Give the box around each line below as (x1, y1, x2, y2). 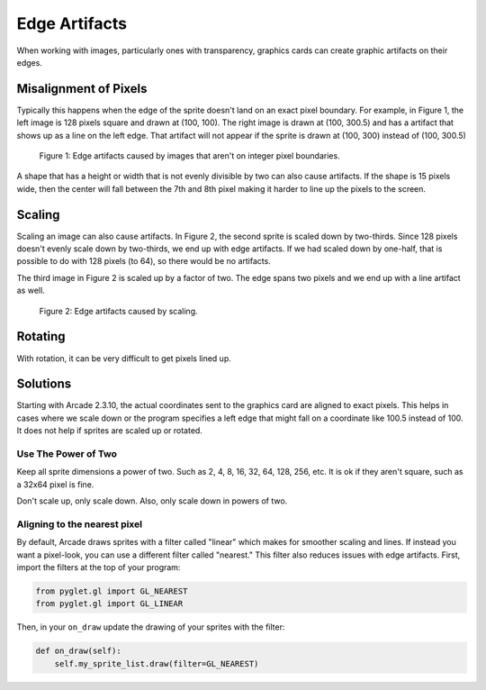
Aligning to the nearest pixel (16, 518, 143, 531)
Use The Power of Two (16, 448, 117, 460)
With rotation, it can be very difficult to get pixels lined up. (16, 352, 231, 364)
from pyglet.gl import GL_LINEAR (35, 599, 184, 609)
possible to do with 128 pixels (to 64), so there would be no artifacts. (16, 256, 272, 267)
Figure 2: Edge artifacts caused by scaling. (39, 305, 198, 316)
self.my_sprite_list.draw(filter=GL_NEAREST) (54, 658, 259, 668)
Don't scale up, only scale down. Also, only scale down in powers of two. (16, 495, 288, 506)
